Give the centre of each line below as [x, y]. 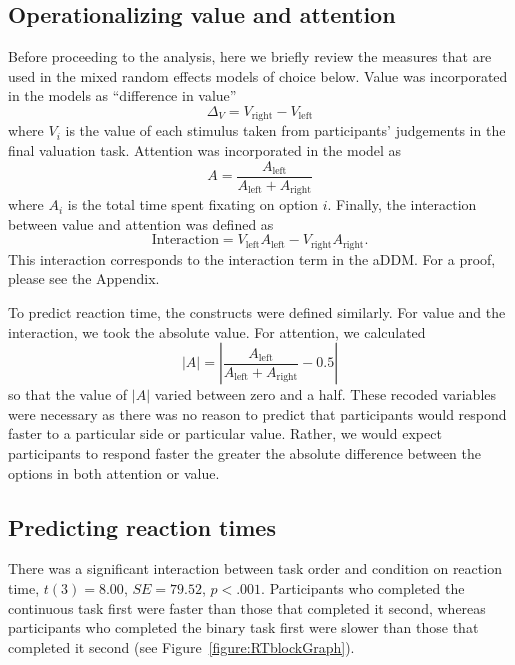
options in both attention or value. [114, 472]
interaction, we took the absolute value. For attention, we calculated [217, 331]
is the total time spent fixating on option [193, 204]
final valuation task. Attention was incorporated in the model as [205, 150]
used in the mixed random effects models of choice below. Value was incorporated [258, 75]
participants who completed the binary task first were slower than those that [243, 627]
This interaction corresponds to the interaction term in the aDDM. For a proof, [252, 258]
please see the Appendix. [84, 278]
